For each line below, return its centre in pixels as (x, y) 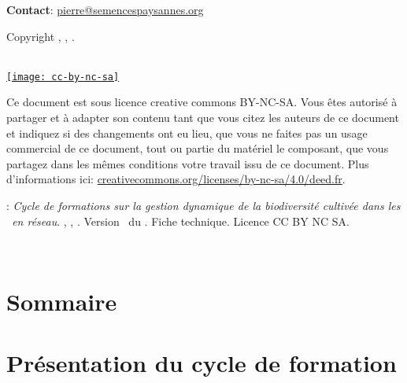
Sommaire (62, 301)
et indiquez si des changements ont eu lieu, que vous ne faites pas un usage (187, 133)
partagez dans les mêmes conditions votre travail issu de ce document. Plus (188, 163)
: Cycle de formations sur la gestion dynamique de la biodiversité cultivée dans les (203, 205)
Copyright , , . (41, 36)
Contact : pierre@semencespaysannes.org (105, 9)
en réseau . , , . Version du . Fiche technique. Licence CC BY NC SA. (181, 221)
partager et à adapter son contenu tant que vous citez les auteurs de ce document (203, 118)
